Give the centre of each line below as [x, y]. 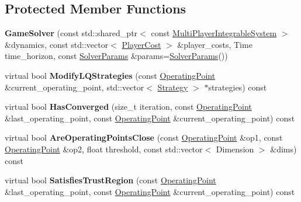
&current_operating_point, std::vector [75, 87]
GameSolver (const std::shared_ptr [71, 33]
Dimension [235, 149]
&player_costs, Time [215, 44]
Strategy [173, 87]
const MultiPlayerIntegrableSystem [214, 33]
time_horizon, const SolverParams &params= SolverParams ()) [116, 56]
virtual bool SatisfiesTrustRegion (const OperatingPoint [110, 180]
